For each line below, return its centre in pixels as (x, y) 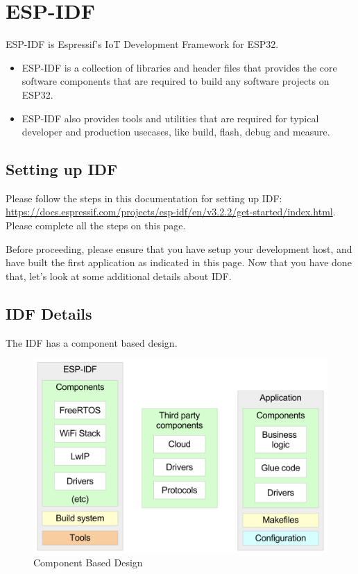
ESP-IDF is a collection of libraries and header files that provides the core (179, 67)
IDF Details (49, 313)
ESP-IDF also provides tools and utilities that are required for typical (170, 118)
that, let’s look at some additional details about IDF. (119, 276)
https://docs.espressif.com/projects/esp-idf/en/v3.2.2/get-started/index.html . (171, 212)
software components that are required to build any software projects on (176, 81)
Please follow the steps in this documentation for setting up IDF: (144, 198)
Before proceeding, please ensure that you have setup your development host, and (179, 248)
